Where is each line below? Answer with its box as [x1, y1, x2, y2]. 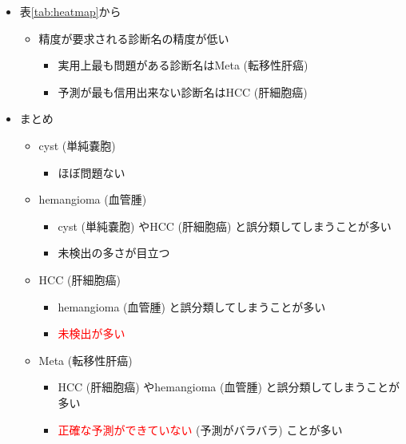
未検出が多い [58, 325, 125, 342]
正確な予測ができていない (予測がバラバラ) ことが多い [58, 421, 343, 438]
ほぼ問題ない [58, 164, 125, 180]
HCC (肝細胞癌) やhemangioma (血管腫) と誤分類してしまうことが [58, 379, 400, 395]
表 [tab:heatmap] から [19, 3, 121, 19]
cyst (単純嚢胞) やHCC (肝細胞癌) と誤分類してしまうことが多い [58, 217, 392, 234]
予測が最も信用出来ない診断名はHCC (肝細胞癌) [58, 83, 308, 100]
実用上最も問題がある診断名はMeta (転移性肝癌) [58, 57, 308, 73]
